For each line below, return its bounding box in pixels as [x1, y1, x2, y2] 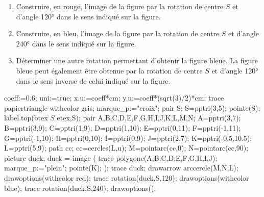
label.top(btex [4, 112, 48, 123]
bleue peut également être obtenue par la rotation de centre [16, 65, 203, 76]
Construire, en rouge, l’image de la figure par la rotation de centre [16, 1, 223, 11]
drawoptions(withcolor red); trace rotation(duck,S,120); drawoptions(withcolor [4, 172, 249, 183]
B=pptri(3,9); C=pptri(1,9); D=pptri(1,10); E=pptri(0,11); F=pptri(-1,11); [4, 122, 241, 133]
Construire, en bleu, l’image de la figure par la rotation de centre [16, 28, 220, 39]
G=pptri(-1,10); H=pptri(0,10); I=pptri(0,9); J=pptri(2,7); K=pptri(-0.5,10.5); [4, 132, 252, 143]
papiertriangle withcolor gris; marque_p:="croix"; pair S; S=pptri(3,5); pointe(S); [4, 102, 260, 113]
